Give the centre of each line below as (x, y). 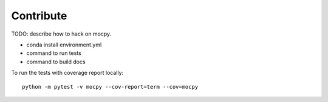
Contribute (39, 16)
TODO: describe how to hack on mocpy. (61, 34)
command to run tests (54, 53)
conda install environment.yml (64, 45)
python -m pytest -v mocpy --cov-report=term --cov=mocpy (110, 87)
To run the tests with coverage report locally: (67, 73)
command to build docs (56, 62)
